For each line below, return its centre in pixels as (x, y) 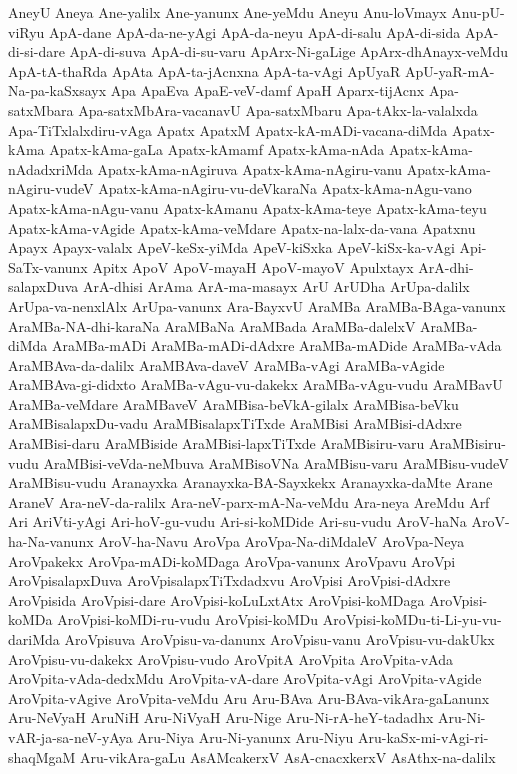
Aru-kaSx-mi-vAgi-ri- (423, 736)
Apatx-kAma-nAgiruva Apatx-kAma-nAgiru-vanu (250, 168)
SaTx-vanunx (48, 266)
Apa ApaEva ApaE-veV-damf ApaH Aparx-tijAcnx (267, 90)
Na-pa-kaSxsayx (57, 90)
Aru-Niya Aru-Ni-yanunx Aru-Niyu (245, 736)
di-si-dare (36, 51)
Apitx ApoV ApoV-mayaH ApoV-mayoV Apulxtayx (253, 266)
